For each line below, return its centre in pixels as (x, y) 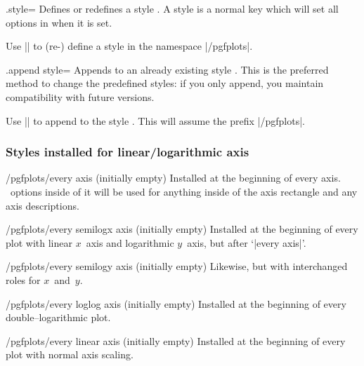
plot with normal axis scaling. (70, 354)
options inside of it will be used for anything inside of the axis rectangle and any (184, 191)
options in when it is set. (59, 22)
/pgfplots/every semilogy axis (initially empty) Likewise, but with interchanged (177, 266)
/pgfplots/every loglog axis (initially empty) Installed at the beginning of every (176, 303)
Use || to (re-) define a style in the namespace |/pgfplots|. (129, 46)
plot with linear (39, 242)
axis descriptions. (43, 205)
